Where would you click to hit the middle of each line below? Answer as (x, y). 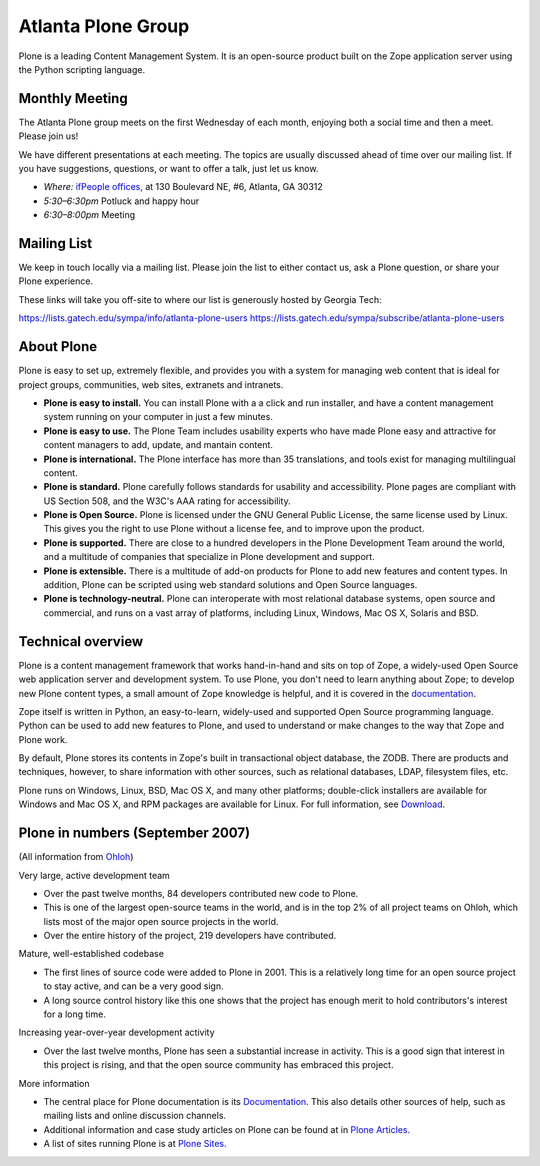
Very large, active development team (94, 875)
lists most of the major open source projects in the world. (161, 921)
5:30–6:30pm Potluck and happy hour (121, 201)
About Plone (58, 346)
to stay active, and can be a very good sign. (133, 986)
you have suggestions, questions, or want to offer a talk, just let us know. (168, 169)
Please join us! (48, 136)
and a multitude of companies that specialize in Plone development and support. (209, 557)
